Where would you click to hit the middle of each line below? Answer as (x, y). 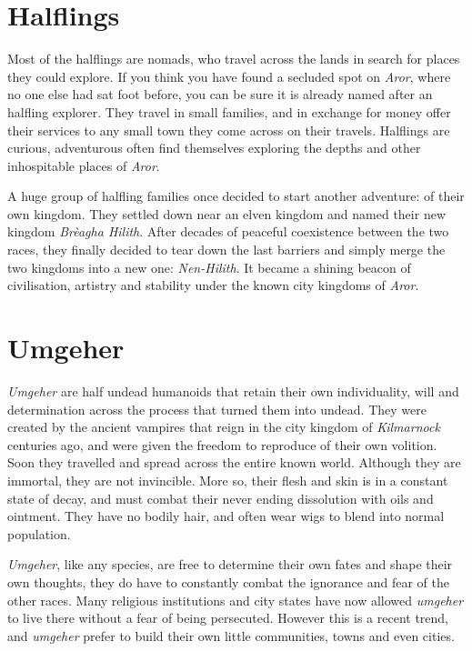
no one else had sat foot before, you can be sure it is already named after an (220, 94)
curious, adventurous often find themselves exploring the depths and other (214, 148)
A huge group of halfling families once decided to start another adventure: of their (236, 196)
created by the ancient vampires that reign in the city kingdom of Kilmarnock (224, 427)
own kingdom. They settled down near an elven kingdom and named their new (226, 213)
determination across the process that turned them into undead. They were (217, 409)
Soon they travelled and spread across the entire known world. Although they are (234, 462)
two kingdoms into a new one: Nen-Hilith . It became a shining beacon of (209, 267)
